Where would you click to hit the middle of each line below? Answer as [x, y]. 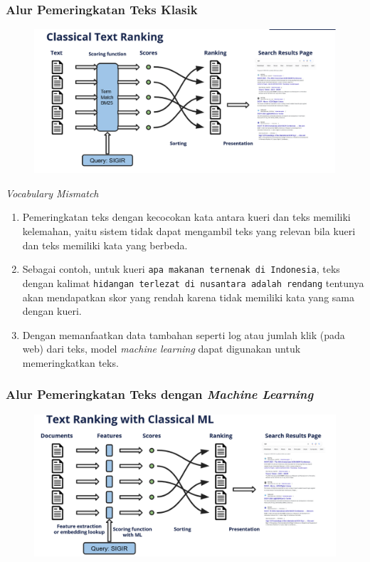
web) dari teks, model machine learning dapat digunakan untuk [162, 349]
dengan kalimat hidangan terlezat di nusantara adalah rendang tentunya [193, 282]
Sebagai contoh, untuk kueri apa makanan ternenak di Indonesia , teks [181, 269]
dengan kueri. [52, 311]
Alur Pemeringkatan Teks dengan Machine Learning [160, 394]
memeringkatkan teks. [70, 362]
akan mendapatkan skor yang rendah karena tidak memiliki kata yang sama [188, 297]
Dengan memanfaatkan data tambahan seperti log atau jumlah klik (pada [184, 334]
